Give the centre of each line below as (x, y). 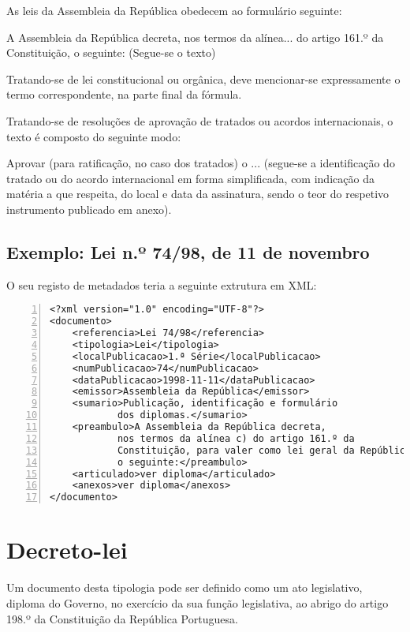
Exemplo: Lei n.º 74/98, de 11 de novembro (188, 251)
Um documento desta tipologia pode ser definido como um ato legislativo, (184, 587)
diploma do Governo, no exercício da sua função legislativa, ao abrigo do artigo (198, 602)
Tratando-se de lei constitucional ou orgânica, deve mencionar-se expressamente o (203, 79)
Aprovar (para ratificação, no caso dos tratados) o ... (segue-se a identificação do (201, 163)
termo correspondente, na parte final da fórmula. (124, 94)
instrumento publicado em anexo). (89, 209)
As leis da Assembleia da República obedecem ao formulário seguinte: (174, 10)
